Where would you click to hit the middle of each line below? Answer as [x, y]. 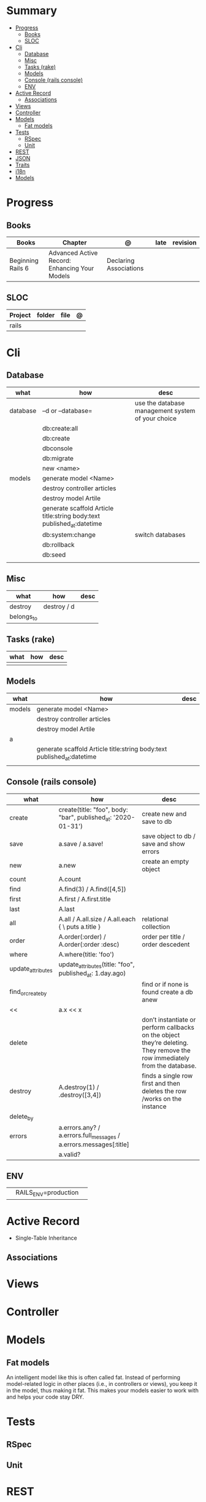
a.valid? [70, 1154]
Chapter [74, 242]
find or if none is [165, 985]
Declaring [120, 260]
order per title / [163, 936]
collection [156, 926]
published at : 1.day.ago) [92, 974]
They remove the [166, 1050]
